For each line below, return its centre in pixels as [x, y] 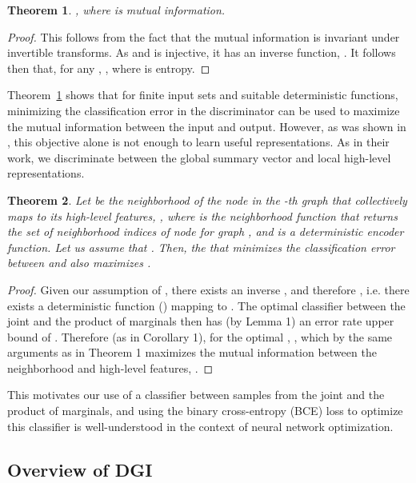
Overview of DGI [80, 469]
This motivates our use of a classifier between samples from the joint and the [196, 395]
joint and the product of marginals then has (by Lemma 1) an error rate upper [201, 321]
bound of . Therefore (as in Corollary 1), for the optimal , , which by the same [200, 336]
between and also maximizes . [79, 263]
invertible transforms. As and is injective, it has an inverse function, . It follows [202, 52]
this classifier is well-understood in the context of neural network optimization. [200, 426]
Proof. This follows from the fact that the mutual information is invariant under [204, 36]
